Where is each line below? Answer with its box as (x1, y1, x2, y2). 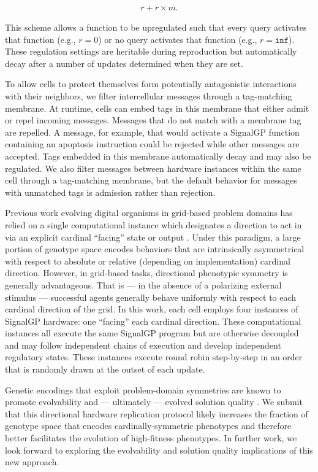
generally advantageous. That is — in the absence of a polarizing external (5, 278, 282, 291)
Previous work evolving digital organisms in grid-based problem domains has (5, 206, 293, 219)
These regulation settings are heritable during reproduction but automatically (5, 45, 297, 58)
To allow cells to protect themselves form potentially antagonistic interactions (5, 77, 297, 90)
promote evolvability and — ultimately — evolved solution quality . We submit (5, 395, 303, 408)
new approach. (5, 455, 59, 468)
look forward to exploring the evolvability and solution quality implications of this (5, 443, 313, 456)
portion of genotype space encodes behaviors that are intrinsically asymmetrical (5, 242, 305, 255)
